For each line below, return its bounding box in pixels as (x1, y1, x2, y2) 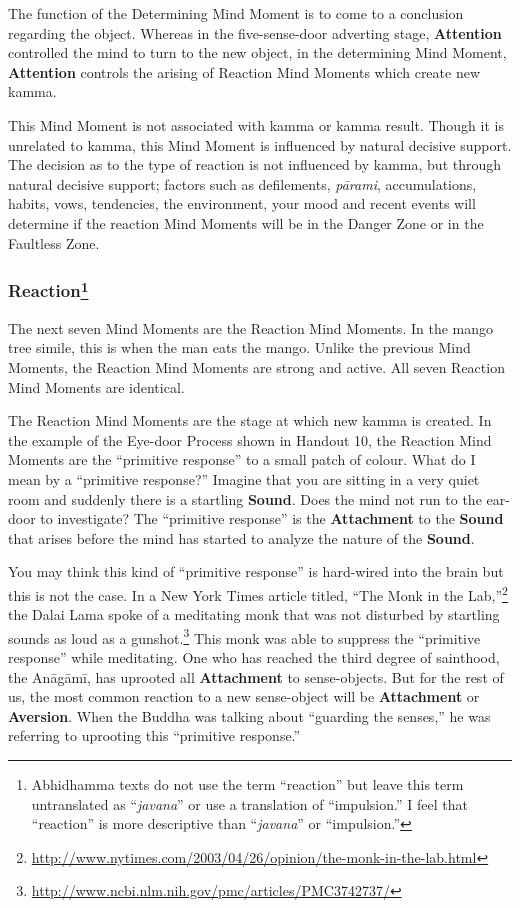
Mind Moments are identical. (8, 376, 185, 397)
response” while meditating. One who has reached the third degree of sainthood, (8, 647, 500, 668)
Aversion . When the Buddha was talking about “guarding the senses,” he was (8, 705, 491, 726)
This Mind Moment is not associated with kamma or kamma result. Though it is (8, 114, 504, 135)
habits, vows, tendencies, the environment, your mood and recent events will (8, 193, 476, 214)
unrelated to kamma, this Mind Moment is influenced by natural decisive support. (8, 134, 512, 155)
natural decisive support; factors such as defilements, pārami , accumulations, (8, 173, 477, 194)
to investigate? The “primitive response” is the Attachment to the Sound (40, 508, 504, 529)
